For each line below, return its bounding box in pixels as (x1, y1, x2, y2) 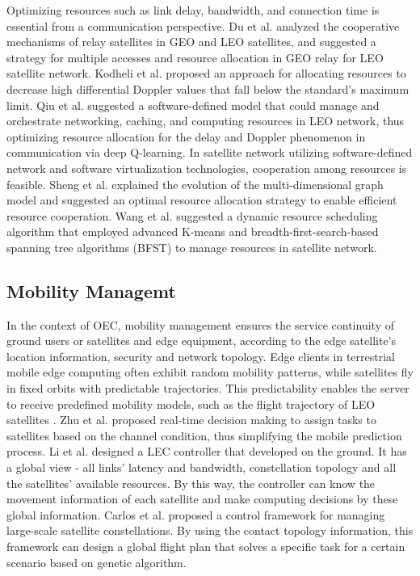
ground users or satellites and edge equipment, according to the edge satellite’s (6, 332, 397, 349)
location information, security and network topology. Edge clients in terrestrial (6, 347, 395, 364)
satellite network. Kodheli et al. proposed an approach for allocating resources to (6, 65, 406, 82)
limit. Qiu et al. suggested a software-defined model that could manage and (6, 96, 380, 113)
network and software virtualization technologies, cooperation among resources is (6, 159, 407, 176)
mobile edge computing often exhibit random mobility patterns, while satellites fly (6, 364, 414, 380)
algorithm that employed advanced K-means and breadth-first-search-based (6, 223, 379, 240)
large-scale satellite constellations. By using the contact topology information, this (6, 522, 414, 539)
